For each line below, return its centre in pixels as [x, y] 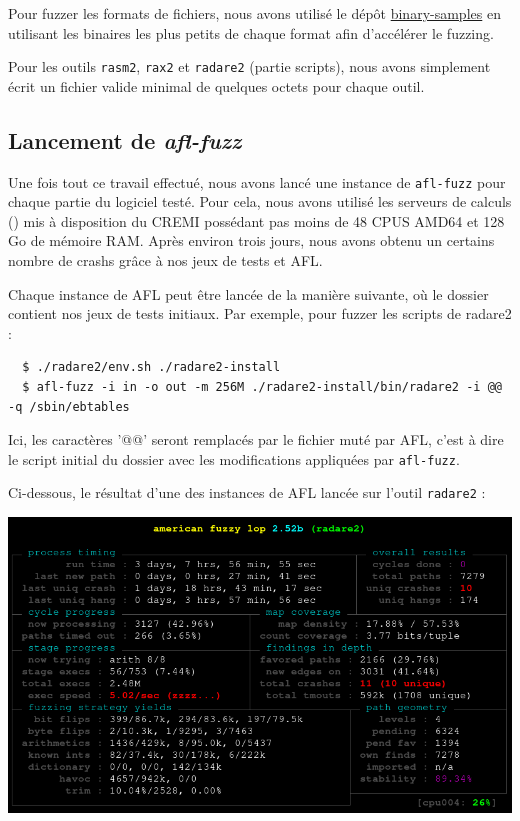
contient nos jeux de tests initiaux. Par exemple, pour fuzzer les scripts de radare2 [260, 313]
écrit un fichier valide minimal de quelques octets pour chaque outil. [216, 85]
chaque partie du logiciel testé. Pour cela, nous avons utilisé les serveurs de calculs [260, 201]
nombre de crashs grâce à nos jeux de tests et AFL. [165, 260]
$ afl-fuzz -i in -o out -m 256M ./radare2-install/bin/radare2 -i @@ [262, 387]
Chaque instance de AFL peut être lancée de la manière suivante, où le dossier [248, 293]
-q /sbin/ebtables [69, 406]
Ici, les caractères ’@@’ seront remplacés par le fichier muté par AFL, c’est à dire [256, 439]
